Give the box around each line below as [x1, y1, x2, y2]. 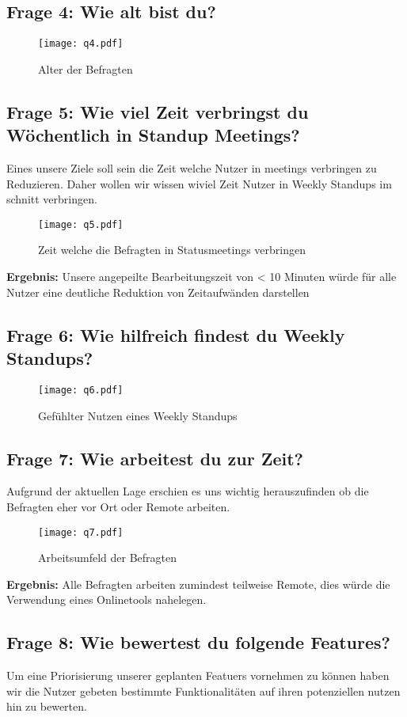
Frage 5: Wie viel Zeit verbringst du [6, 99, 309, 123]
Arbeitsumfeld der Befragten [38, 549, 177, 566]
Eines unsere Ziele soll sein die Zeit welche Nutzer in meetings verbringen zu [6, 160, 377, 176]
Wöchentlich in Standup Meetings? [6, 123, 300, 147]
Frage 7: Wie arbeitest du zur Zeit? [6, 446, 303, 470]
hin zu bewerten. [6, 698, 87, 715]
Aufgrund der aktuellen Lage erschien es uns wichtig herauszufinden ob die [6, 483, 369, 499]
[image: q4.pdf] [38, 38, 124, 50]
